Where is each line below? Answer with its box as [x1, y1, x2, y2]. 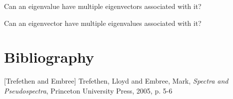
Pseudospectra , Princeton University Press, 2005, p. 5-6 [4, 85, 173, 96]
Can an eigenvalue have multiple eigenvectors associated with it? [4, 1, 202, 11]
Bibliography [4, 47, 94, 67]
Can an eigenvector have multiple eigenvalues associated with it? [4, 17, 202, 28]
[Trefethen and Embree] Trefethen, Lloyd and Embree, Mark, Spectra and [4, 76, 229, 86]
